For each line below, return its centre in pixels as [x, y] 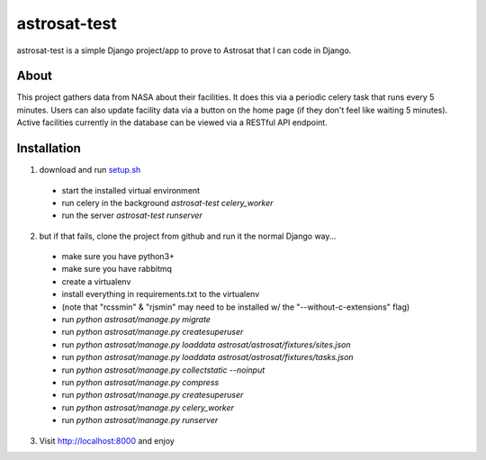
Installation [49, 149]
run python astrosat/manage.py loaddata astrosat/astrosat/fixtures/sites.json [206, 344]
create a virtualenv [96, 281]
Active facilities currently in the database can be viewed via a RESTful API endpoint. [172, 122]
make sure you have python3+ [118, 257]
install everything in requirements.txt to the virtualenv [161, 294]
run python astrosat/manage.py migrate [136, 320]
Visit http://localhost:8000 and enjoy [107, 440]
